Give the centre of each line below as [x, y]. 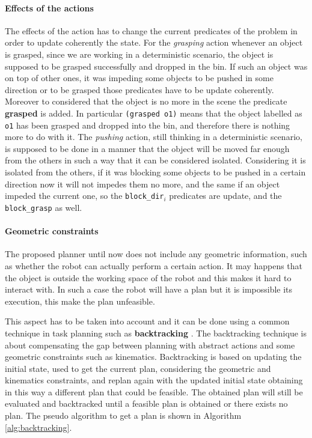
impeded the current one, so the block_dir [84, 196]
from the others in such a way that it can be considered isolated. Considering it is [155, 160]
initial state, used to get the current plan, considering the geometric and [138, 368]
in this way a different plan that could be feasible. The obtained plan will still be [154, 391]
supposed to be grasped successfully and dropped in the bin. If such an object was [156, 66]
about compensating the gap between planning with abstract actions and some [150, 345]
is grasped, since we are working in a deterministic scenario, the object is [139, 54]
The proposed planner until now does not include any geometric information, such [156, 254]
